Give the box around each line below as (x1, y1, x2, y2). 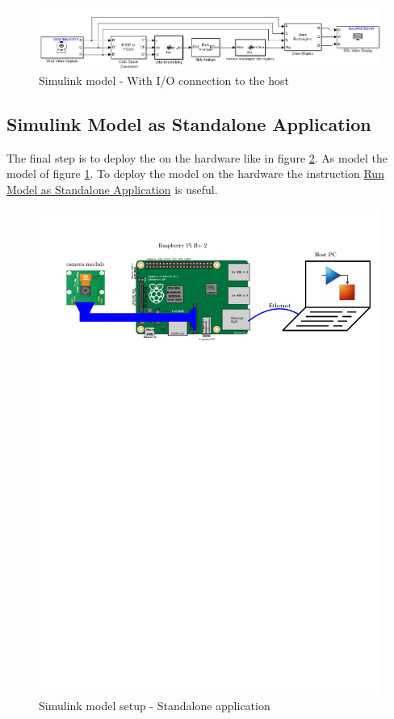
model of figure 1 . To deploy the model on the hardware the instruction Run (6, 165, 384, 182)
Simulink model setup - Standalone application (39, 697, 270, 714)
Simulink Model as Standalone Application (6, 112, 371, 137)
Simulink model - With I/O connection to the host (39, 72, 290, 89)
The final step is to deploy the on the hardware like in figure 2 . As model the (6, 149, 388, 166)
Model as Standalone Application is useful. (6, 181, 218, 198)
